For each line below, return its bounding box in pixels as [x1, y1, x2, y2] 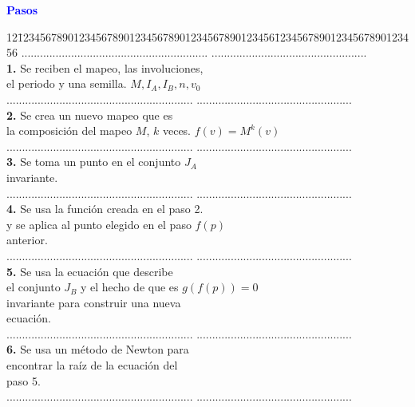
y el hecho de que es [81, 279, 179, 295]
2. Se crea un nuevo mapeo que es [6, 106, 173, 123]
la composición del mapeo [6, 122, 132, 139]
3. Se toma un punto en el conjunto [6, 153, 181, 170]
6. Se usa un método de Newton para [6, 341, 189, 358]
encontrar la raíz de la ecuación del [6, 357, 178, 373]
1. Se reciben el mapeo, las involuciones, [6, 59, 204, 76]
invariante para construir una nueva [6, 294, 181, 310]
